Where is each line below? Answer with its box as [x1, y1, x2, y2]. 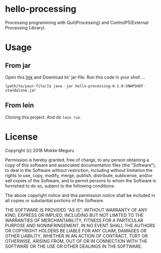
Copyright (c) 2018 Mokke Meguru [5, 148, 74, 153]
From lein [5, 101, 34, 109]
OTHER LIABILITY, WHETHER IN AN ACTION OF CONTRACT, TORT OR [5, 233, 148, 239]
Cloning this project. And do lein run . [5, 114, 82, 120]
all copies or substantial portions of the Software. [5, 197, 104, 203]
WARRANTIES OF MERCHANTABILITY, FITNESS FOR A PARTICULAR [5, 217, 143, 223]
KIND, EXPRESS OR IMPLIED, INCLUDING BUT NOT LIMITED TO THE [5, 212, 144, 218]
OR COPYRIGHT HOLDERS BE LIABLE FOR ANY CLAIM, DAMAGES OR [5, 228, 147, 233]
